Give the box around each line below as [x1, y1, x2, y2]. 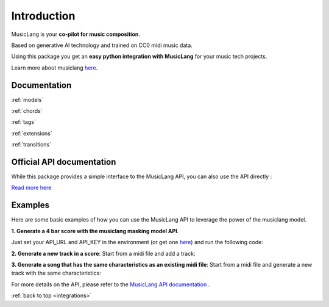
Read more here [11, 184, 52, 192]
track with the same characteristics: [11, 269, 101, 277]
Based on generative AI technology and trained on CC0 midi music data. [11, 42, 193, 49]
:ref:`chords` [11, 107, 43, 115]
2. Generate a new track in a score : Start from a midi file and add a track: [11, 250, 196, 257]
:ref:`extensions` [11, 129, 52, 137]
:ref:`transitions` [11, 141, 52, 148]
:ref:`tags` [11, 118, 36, 126]
